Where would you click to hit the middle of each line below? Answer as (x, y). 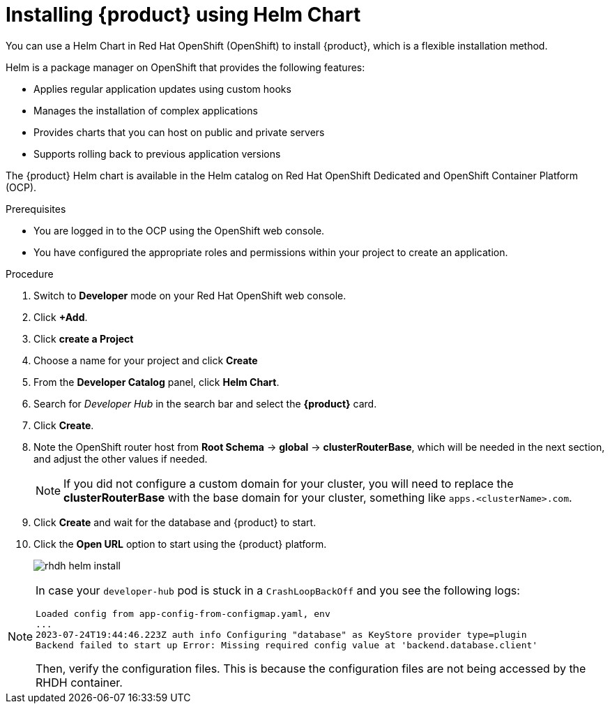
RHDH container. (79, 682)
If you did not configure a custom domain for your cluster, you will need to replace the (289, 483)
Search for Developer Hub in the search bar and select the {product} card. (205, 403)
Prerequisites (36, 209)
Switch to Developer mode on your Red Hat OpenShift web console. (190, 295)
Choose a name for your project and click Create (146, 360)
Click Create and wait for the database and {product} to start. (175, 522)
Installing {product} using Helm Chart (183, 15)
